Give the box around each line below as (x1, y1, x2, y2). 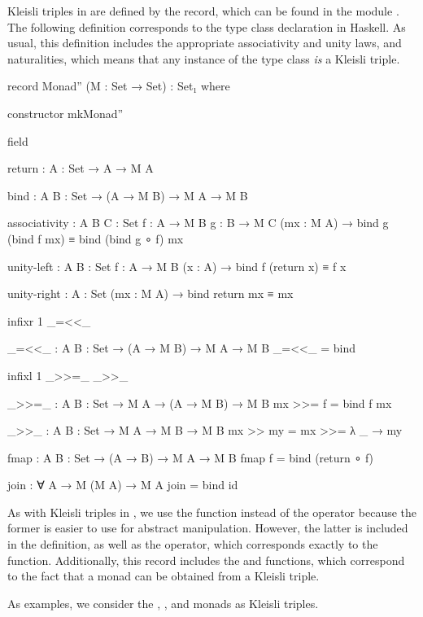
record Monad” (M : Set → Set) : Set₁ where (7, 77, 230, 94)
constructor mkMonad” (7, 104, 124, 121)
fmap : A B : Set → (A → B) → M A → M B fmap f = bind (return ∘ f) (7, 449, 374, 466)
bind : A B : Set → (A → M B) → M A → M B (7, 186, 248, 203)
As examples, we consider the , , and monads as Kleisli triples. (7, 594, 319, 611)
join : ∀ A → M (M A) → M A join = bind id (7, 476, 238, 493)
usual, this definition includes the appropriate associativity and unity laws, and (7, 34, 402, 51)
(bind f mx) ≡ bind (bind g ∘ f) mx (7, 230, 184, 247)
